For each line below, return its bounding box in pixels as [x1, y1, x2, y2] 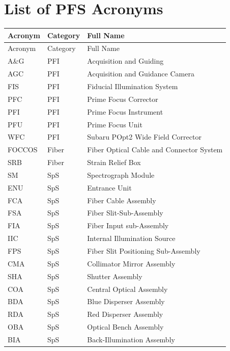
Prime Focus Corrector [87, 93, 158, 104]
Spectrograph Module [87, 169, 155, 180]
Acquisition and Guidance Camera [87, 68, 194, 79]
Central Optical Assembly [87, 283, 168, 294]
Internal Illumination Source [87, 233, 176, 244]
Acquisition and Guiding [87, 56, 164, 66]
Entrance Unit [87, 182, 132, 193]
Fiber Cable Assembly [87, 195, 156, 205]
